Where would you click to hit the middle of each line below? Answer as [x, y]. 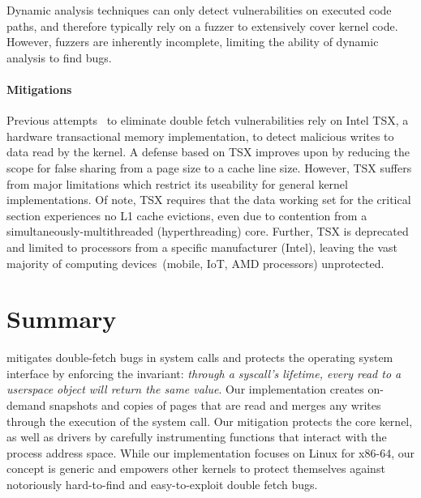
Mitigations [39, 89]
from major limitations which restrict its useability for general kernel [177, 183]
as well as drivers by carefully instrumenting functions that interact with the [197, 437]
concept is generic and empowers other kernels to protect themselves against [196, 468]
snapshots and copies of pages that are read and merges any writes [215, 405]
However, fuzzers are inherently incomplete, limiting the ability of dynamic [193, 42]
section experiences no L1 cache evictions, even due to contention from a [187, 215]
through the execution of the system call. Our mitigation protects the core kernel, [210, 421]
